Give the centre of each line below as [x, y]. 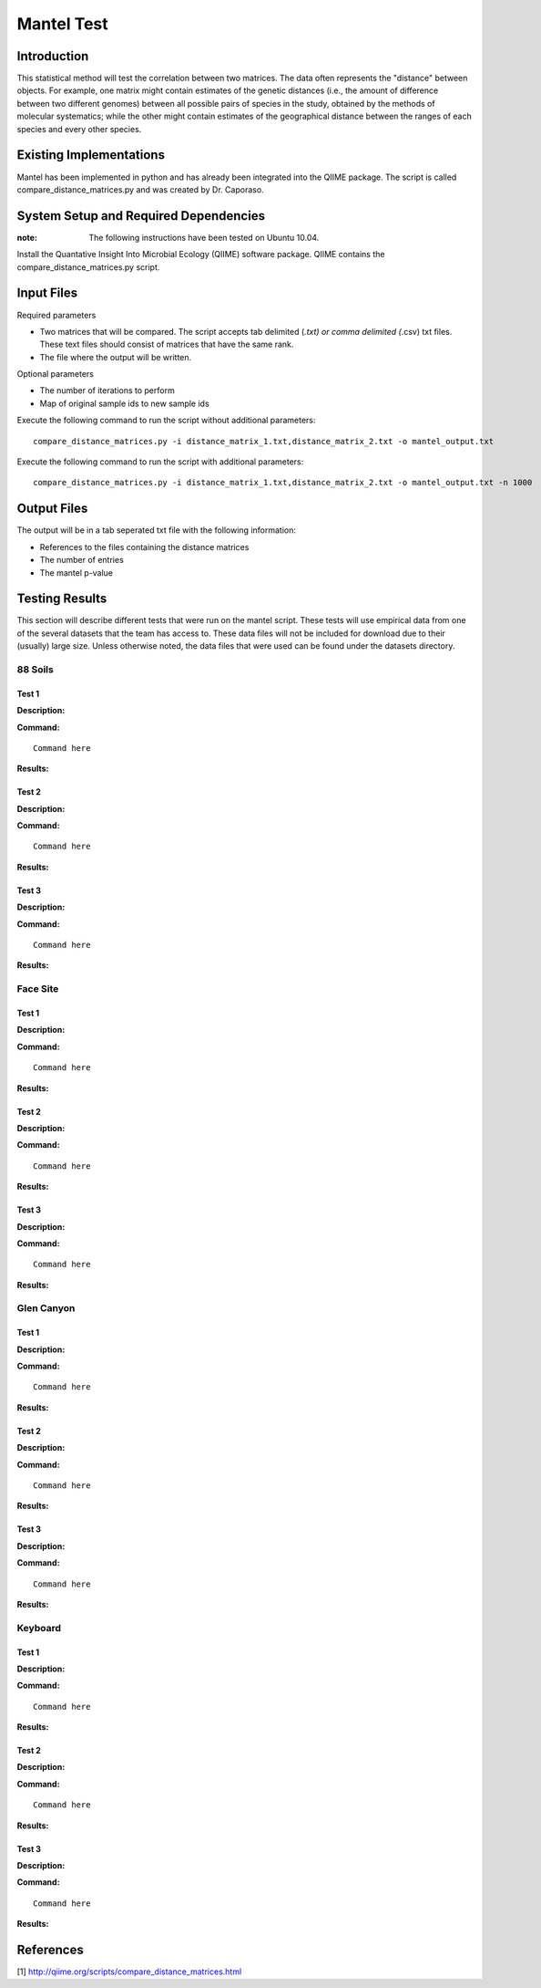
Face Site [38, 989]
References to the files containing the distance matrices [144, 546]
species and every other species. [79, 129]
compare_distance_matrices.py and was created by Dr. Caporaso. [140, 189]
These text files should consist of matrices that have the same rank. [167, 344]
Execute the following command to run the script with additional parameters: [160, 462]
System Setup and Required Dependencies [141, 216]
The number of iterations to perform [107, 390]
